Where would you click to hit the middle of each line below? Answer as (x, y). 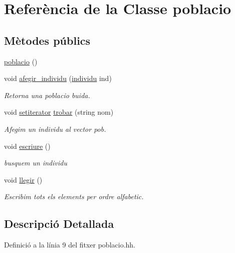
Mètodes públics (47, 40)
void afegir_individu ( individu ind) (58, 78)
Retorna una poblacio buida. (47, 95)
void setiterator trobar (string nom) (59, 112)
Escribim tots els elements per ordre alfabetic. (74, 196)
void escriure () (27, 146)
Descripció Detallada (59, 224)
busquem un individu (36, 163)
